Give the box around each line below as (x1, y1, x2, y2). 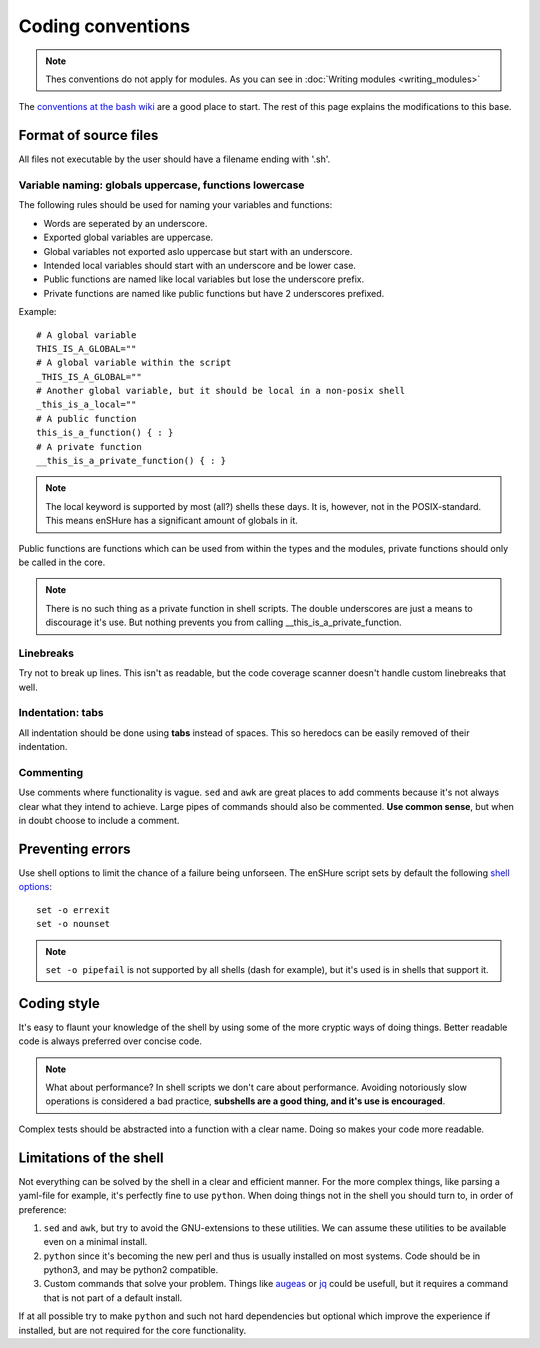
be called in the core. (18, 556, 106, 568)
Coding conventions (18, 15, 190, 37)
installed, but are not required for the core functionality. (18, 1324, 247, 1336)
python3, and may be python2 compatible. (43, 1264, 219, 1276)
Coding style (18, 995, 100, 1012)
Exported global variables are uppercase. (43, 231, 214, 244)
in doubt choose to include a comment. (18, 815, 180, 827)
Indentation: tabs (18, 706, 104, 720)
